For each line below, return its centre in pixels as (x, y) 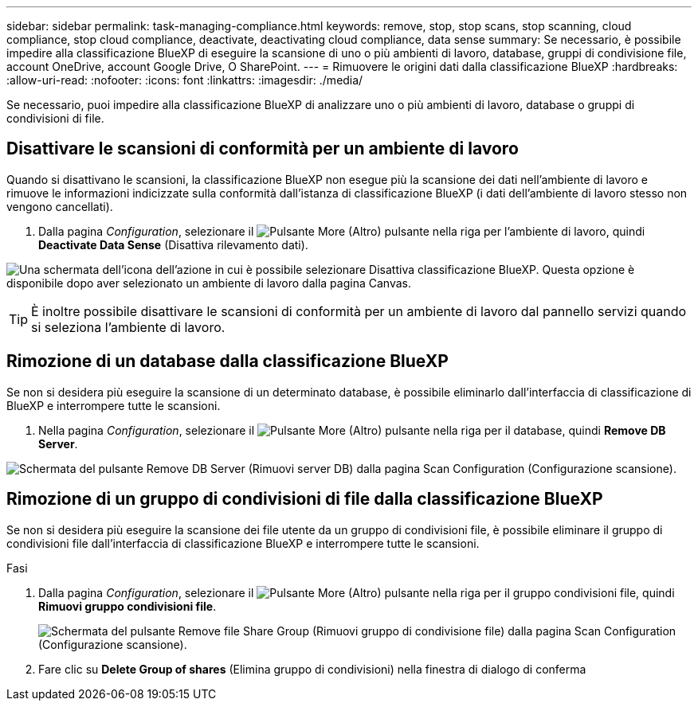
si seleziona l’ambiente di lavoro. (128, 327)
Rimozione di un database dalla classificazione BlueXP (227, 361)
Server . (58, 443)
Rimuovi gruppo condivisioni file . (127, 606)
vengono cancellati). (60, 206)
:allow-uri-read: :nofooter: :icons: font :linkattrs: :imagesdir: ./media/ (185, 80)
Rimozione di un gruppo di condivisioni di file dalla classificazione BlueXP (305, 499)
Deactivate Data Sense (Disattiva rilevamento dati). (173, 244)
